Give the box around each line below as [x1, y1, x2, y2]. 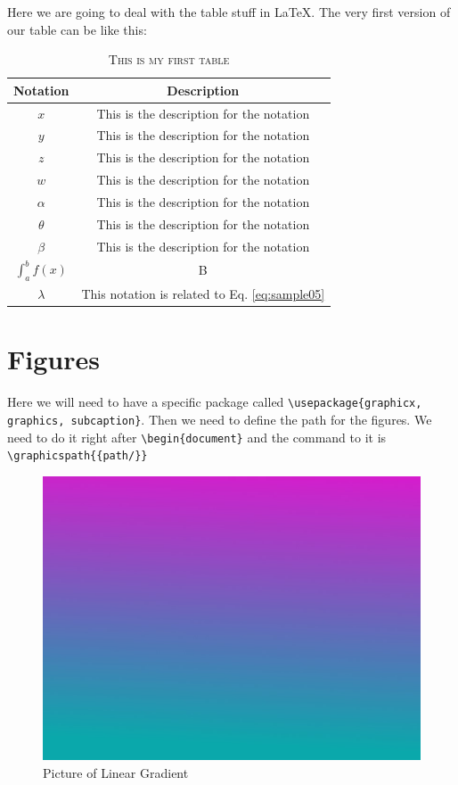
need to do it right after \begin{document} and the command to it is [7, 427, 387, 446]
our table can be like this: [7, 20, 147, 38]
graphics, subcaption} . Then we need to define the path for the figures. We [7, 409, 432, 428]
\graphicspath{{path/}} [7, 450, 148, 463]
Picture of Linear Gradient [43, 763, 189, 781]
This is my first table [108, 50, 230, 69]
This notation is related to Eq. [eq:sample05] [81, 285, 325, 303]
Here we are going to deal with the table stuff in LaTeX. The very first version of [7, 3, 451, 21]
